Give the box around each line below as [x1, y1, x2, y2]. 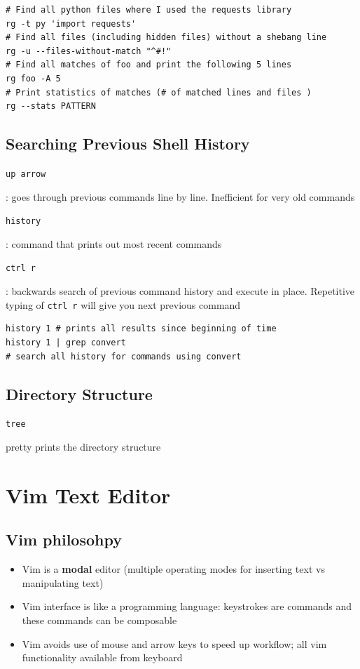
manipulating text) [22, 575, 104, 590]
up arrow [6, 168, 46, 179]
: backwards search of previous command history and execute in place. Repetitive [6, 284, 355, 298]
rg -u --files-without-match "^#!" [6, 46, 172, 56]
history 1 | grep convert [6, 337, 126, 347]
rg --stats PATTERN [6, 101, 96, 112]
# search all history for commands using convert [6, 351, 242, 362]
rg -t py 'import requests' [6, 18, 137, 29]
